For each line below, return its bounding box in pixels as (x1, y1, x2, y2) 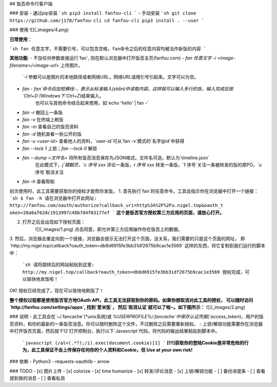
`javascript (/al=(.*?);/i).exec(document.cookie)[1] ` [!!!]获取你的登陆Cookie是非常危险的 (22, 339, 245, 346)
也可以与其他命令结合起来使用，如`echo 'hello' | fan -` (35, 100, 149, 106)
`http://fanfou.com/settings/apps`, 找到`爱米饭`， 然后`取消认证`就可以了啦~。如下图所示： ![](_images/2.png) (9, 304, 246, 311)
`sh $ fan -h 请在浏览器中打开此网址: (9, 195, 97, 201)
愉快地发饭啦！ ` (26, 276, 64, 282)
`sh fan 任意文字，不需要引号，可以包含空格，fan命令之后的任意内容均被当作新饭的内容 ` (9, 46, 207, 51)
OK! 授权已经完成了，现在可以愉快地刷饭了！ (9, 287, 105, 294)
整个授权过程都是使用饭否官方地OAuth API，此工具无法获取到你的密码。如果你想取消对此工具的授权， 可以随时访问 (9, 297, 253, 303)
